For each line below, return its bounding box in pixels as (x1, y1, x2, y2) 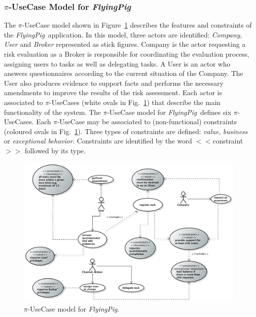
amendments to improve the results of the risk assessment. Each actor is (4, 87, 222, 98)
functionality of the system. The (4, 106, 101, 117)
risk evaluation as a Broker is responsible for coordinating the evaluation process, (4, 49, 250, 59)
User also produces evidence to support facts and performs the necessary (4, 77, 223, 88)
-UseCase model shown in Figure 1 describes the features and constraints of (22, 20, 252, 30)
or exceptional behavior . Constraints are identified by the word (4, 136, 192, 146)
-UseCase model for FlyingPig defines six (107, 106, 231, 117)
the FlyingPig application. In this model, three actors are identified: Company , (4, 29, 242, 39)
